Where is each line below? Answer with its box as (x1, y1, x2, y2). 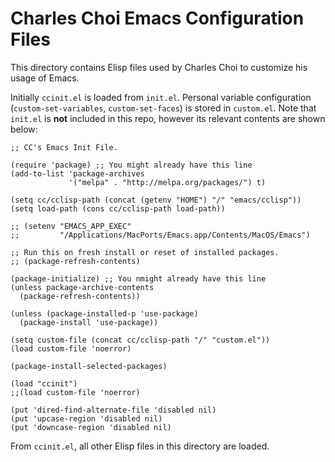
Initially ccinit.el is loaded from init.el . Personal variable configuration (10, 91, 312, 103)
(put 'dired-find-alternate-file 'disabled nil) (10, 405, 217, 415)
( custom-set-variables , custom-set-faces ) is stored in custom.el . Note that (10, 102, 317, 114)
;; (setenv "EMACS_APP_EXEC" (10, 221, 132, 231)
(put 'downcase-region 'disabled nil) (10, 422, 172, 432)
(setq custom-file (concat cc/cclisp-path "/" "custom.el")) (10, 335, 271, 345)
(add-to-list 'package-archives (10, 168, 145, 179)
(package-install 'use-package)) (19, 317, 159, 327)
